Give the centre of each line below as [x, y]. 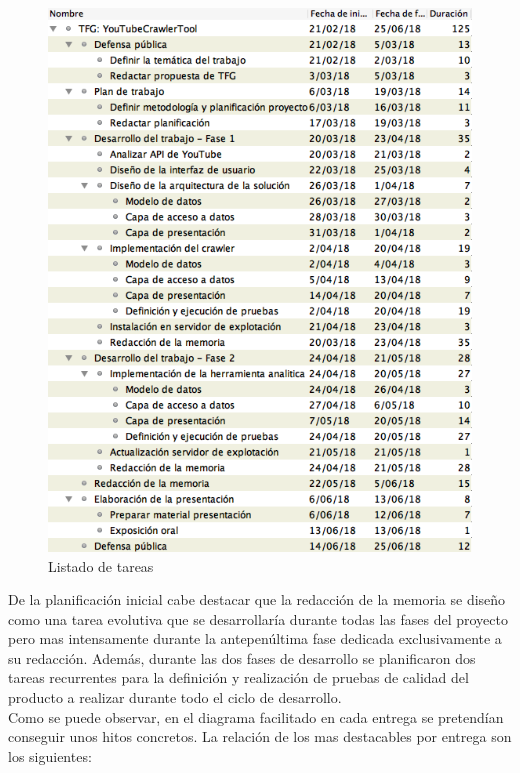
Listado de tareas [101, 565]
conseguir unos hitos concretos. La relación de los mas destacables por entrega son [260, 736]
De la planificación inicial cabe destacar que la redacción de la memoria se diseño [257, 599]
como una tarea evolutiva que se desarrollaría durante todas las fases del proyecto [258, 618]
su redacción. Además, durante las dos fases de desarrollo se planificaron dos [242, 657]
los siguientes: [50, 755]
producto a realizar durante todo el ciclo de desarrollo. [175, 697]
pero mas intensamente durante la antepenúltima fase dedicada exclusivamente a [255, 638]
